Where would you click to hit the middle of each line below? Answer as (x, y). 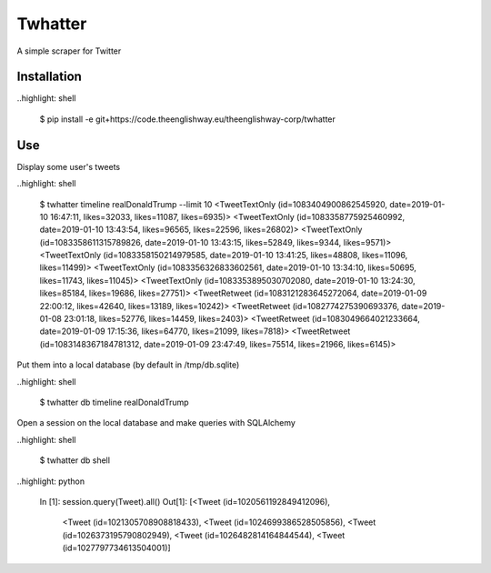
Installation (49, 77)
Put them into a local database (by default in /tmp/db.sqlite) (128, 365)
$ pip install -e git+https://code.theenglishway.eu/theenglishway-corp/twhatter (188, 119)
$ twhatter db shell (75, 460)
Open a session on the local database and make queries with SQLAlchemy (156, 423)
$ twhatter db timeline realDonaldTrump (115, 402)
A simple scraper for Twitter (69, 51)
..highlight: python (51, 481)
